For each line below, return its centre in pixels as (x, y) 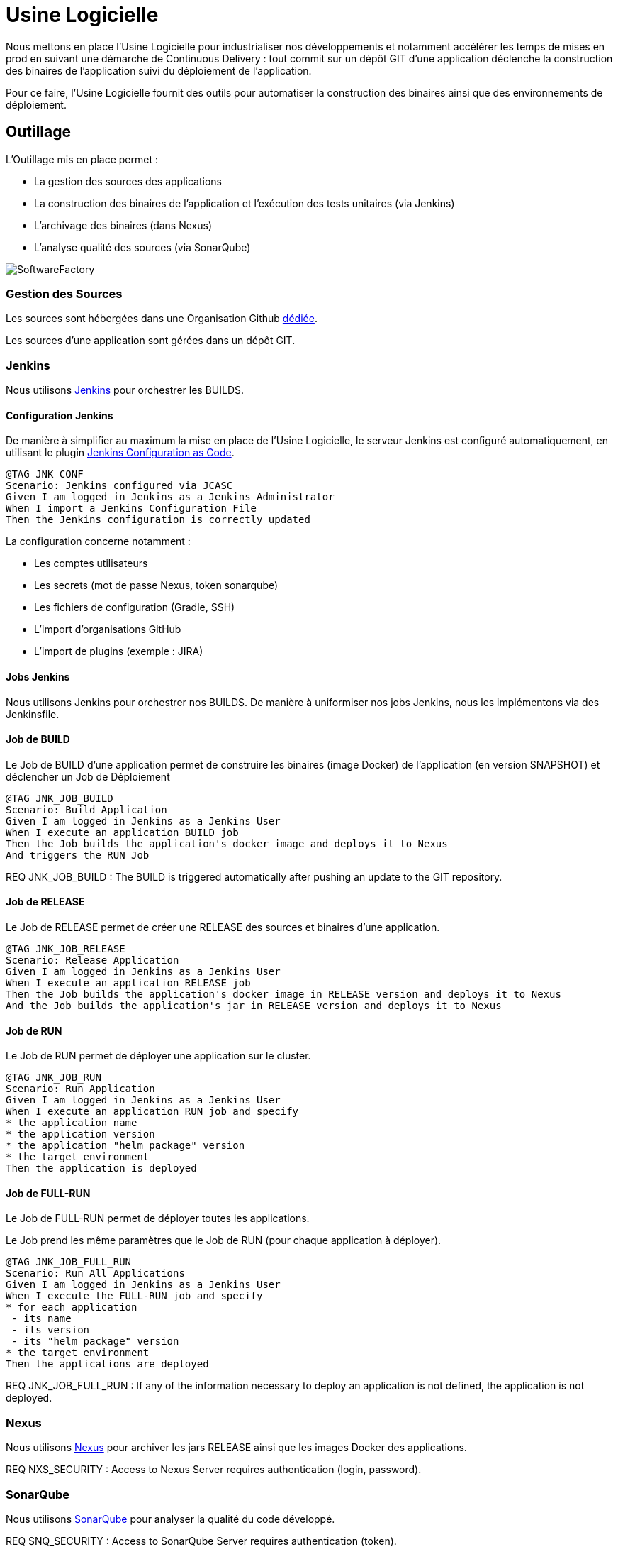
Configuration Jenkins (60, 415)
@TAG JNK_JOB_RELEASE (66, 948)
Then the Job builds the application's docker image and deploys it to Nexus (227, 843)
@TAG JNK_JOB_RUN (54, 1078)
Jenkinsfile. (33, 714)
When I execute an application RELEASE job (128, 982)
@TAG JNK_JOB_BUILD (60, 798)
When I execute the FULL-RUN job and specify (134, 1296)
